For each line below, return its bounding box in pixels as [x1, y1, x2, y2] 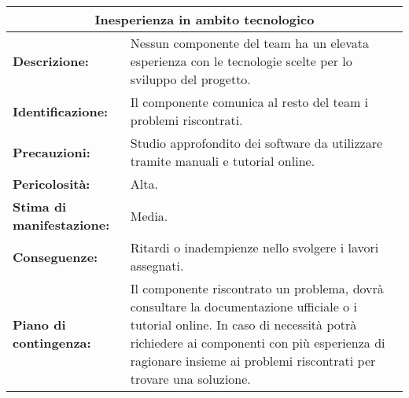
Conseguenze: [13, 247, 98, 266]
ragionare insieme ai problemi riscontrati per [130, 352, 376, 370]
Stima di [13, 197, 67, 216]
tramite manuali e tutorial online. [130, 152, 315, 170]
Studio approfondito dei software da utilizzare [130, 134, 383, 152]
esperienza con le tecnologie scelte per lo [130, 52, 352, 70]
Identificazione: [13, 101, 109, 120]
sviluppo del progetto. [130, 70, 251, 88]
